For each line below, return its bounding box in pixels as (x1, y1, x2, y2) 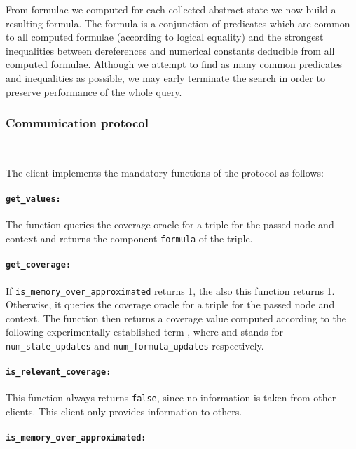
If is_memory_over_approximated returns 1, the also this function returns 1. (6, 283, 335, 298)
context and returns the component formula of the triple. (6, 231, 253, 246)
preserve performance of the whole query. (6, 84, 182, 99)
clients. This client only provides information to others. (6, 404, 242, 419)
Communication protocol (6, 114, 149, 132)
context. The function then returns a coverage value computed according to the (6, 310, 346, 325)
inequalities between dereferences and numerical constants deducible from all (6, 43, 335, 57)
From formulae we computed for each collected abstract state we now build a (6, 2, 336, 16)
